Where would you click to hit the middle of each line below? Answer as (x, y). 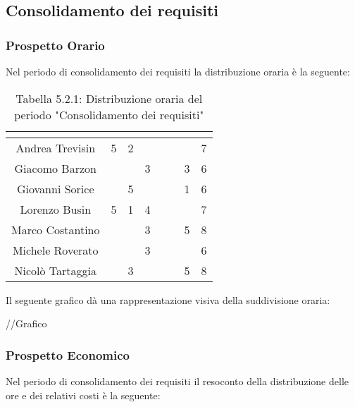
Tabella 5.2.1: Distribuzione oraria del (109, 98)
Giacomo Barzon (55, 168)
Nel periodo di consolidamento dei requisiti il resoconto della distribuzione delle (177, 381)
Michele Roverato (55, 250)
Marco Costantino (56, 229)
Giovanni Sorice (55, 188)
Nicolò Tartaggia (55, 270)
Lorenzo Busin (56, 209)
